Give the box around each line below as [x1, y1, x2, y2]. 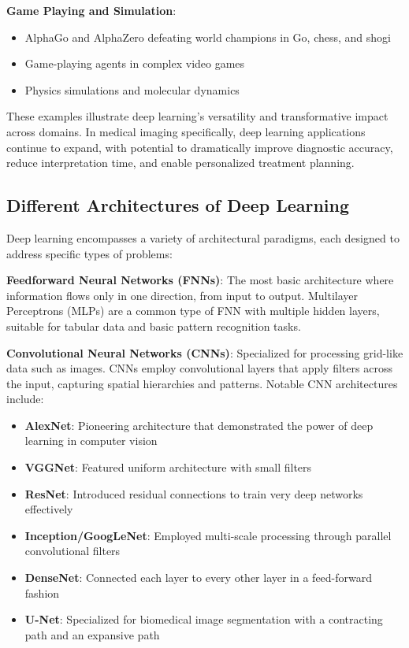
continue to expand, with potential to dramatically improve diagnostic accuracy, [6, 139, 393, 155]
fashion [24, 584, 60, 601]
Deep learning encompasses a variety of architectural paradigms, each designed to [6, 229, 400, 246]
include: [6, 391, 44, 407]
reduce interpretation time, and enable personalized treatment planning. [6, 154, 355, 171]
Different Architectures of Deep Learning [6, 193, 350, 217]
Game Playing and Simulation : [6, 2, 177, 18]
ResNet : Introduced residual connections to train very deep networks [24, 485, 363, 502]
